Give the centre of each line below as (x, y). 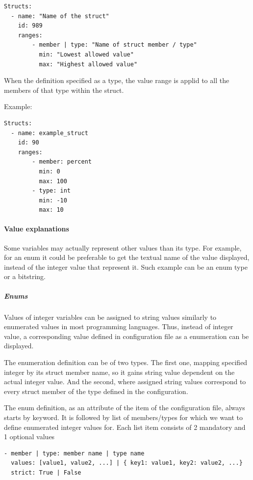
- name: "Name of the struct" (60, 16)
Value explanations (37, 229)
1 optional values (29, 437)
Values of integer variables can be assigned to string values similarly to (110, 317)
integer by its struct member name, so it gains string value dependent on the (119, 372)
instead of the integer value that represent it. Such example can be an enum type (126, 267)
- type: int (51, 191)
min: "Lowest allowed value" (86, 54)
